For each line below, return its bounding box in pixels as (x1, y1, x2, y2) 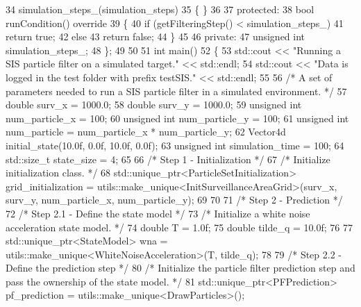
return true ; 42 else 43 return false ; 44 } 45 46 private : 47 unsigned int (6, 29, 305, 44)
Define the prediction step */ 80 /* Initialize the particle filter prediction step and (6, 260, 355, 275)
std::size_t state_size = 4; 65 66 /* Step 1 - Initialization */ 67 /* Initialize (6, 151, 330, 166)
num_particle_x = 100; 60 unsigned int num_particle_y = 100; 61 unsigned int (6, 110, 349, 125)
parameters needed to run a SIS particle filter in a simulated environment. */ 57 (6, 83, 347, 98)
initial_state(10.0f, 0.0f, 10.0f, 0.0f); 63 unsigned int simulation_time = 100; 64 (6, 138, 344, 152)
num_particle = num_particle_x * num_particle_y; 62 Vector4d (6, 124, 286, 139)
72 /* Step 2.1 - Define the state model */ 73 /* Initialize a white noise (6, 206, 310, 220)
